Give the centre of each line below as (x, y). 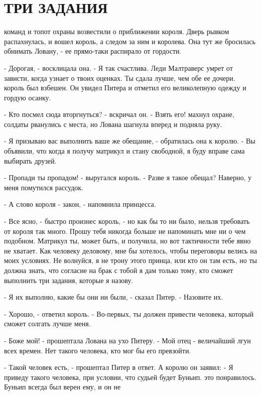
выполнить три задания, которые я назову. (69, 280)
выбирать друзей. (30, 160)
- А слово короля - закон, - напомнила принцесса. (80, 204)
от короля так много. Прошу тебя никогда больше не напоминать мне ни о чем (125, 231)
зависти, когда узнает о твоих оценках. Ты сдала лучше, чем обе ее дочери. (120, 78)
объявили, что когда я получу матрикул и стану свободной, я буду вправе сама (124, 151)
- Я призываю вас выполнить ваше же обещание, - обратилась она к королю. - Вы (130, 141)
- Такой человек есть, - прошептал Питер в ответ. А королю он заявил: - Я (119, 367)
